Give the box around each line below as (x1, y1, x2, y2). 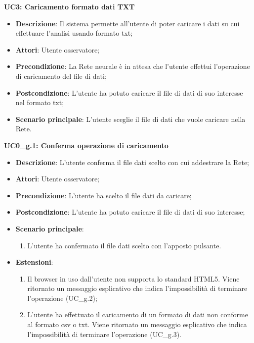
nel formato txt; (15, 97, 64, 108)
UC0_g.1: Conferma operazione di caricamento (4, 140, 169, 150)
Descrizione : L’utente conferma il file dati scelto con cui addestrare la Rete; (15, 157, 249, 167)
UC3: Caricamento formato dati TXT (4, 1, 135, 11)
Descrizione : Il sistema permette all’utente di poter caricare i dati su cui (15, 18, 240, 28)
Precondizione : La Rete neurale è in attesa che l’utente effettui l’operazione (15, 61, 250, 71)
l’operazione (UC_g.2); (27, 292, 97, 303)
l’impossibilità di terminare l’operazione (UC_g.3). (27, 329, 182, 339)
